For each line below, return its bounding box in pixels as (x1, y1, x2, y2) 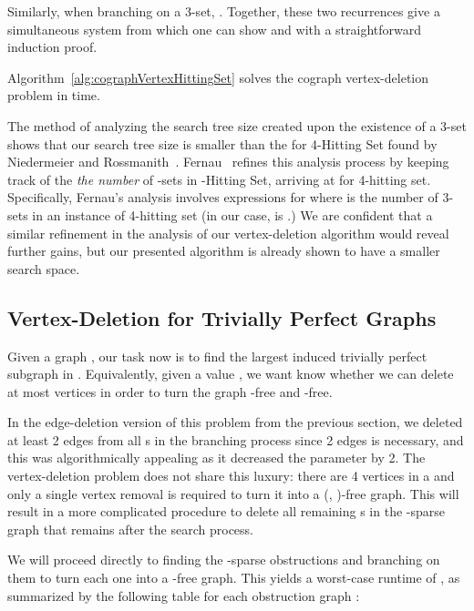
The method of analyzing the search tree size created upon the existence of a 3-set (7, 116, 467, 135)
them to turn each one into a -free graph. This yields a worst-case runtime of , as (7, 568, 460, 587)
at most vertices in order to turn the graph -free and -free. (7, 382, 333, 401)
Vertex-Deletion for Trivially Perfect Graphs (7, 303, 437, 331)
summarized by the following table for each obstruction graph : (7, 586, 360, 605)
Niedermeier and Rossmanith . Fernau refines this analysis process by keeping (7, 152, 449, 171)
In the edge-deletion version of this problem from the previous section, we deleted (7, 412, 463, 432)
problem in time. (7, 86, 100, 105)
